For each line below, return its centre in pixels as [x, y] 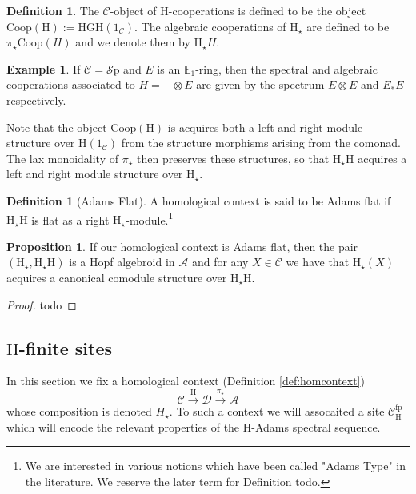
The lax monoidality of [63, 158]
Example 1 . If [44, 68]
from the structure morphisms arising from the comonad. [261, 143]
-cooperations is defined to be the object [267, 10]
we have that [318, 262]
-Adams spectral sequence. [316, 426]
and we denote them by [133, 42]
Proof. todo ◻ [42, 304]
